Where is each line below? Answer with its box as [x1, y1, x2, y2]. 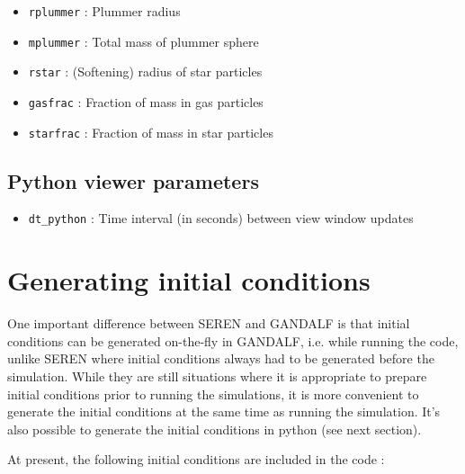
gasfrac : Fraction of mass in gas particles [28, 92, 264, 111]
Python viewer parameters [7, 166, 259, 194]
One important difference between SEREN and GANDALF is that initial [7, 314, 410, 333]
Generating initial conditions [7, 262, 371, 299]
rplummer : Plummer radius [28, 2, 181, 20]
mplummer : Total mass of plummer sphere [28, 31, 259, 50]
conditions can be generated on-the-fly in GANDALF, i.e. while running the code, [7, 331, 459, 350]
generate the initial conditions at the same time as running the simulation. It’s [7, 402, 441, 421]
